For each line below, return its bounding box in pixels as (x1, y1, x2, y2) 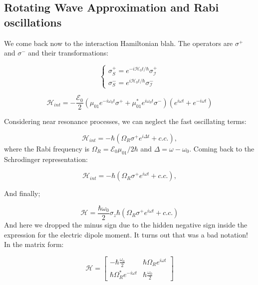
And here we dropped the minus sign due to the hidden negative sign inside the (4, 219, 248, 230)
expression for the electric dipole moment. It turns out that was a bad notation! (4, 229, 248, 239)
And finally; (4, 188, 40, 198)
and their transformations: (28, 47, 109, 58)
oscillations (4, 14, 62, 29)
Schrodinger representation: (4, 153, 88, 164)
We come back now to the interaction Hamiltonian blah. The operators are (4, 37, 233, 48)
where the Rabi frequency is (4, 143, 90, 154)
